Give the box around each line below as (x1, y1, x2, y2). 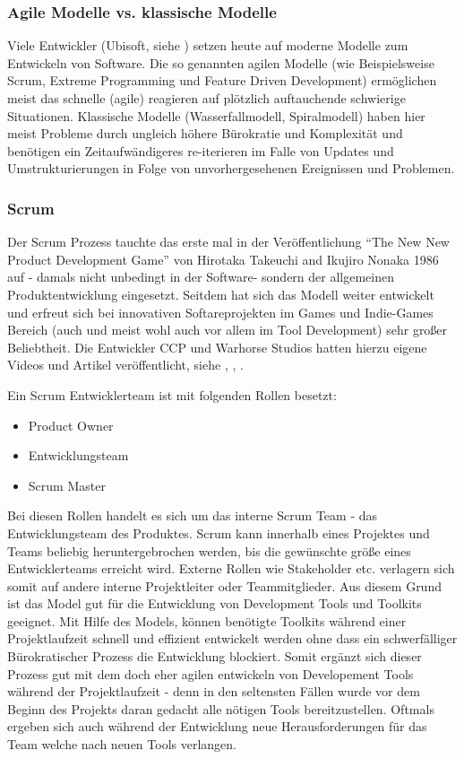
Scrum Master (28, 475, 106, 494)
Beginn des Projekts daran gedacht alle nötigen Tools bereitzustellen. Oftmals (7, 699, 434, 718)
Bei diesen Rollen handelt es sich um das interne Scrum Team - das (7, 506, 378, 525)
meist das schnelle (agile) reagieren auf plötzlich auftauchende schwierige (7, 89, 406, 107)
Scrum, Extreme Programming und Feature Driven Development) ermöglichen (7, 71, 437, 90)
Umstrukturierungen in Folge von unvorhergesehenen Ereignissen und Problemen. (7, 159, 455, 178)
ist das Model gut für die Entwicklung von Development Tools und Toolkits (7, 594, 422, 613)
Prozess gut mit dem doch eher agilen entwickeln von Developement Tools (7, 664, 414, 683)
